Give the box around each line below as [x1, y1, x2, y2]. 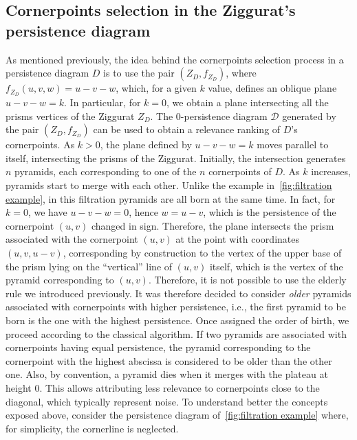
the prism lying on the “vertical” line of [6, 259, 173, 273]
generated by [282, 108, 336, 123]
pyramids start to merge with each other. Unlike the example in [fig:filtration [6, 178, 332, 192]
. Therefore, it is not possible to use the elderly [148, 272, 347, 287]
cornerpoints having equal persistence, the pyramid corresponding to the [6, 340, 311, 354]
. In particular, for [64, 95, 141, 110]
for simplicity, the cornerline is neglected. [6, 421, 179, 435]
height [6, 380, 32, 394]
